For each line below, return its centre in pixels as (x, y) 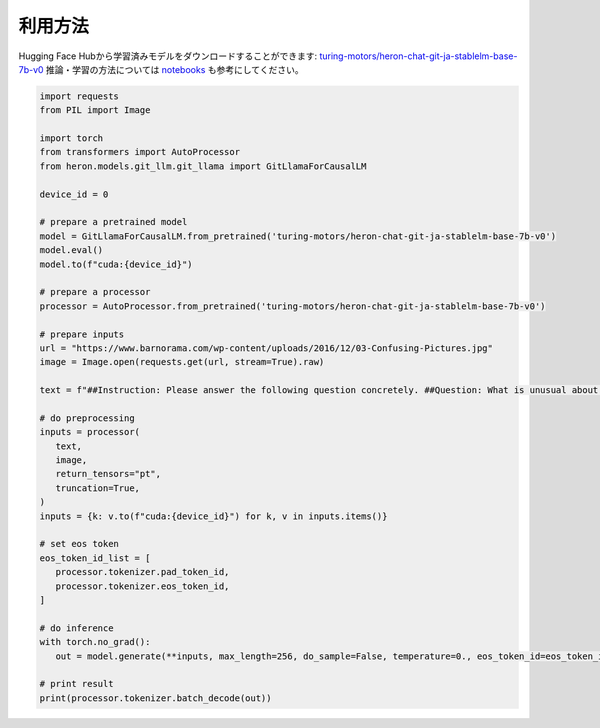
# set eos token (79, 544)
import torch (71, 138)
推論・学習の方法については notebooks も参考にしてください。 (174, 69)
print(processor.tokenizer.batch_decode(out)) (155, 698)
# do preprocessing (87, 418)
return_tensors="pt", (108, 474)
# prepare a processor (95, 292)
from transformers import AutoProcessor (139, 152)
